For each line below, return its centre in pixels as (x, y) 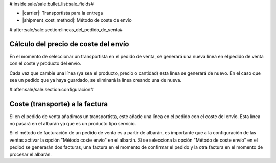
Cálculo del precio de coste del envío (69, 44)
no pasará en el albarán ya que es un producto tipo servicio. (73, 123)
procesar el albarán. (31, 154)
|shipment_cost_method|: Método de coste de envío (77, 20)
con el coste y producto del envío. (45, 63)
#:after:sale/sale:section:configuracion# (52, 89)
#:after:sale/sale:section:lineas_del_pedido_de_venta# (66, 30)
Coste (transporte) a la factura (59, 104)
